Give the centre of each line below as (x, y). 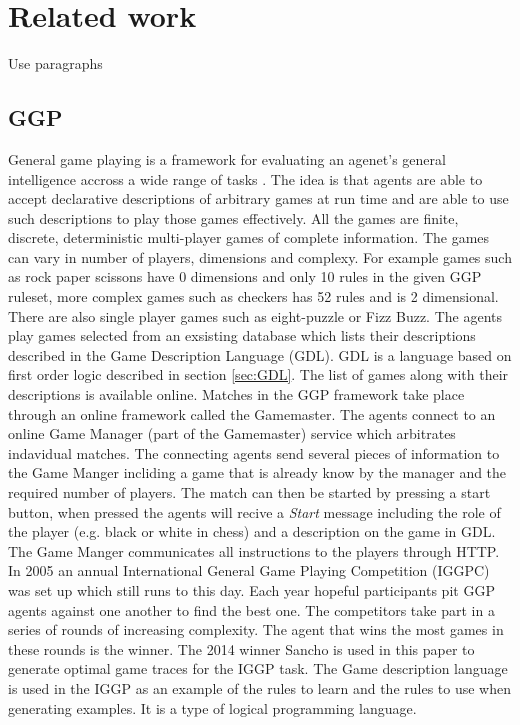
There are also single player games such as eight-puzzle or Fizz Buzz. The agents (255, 315)
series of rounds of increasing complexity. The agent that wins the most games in (256, 629)
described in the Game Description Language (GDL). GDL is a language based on (260, 354)
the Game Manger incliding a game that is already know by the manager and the (257, 472)
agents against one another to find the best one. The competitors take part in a (251, 609)
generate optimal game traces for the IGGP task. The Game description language (258, 668)
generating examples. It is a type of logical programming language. (212, 707)
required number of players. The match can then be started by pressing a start (249, 492)
